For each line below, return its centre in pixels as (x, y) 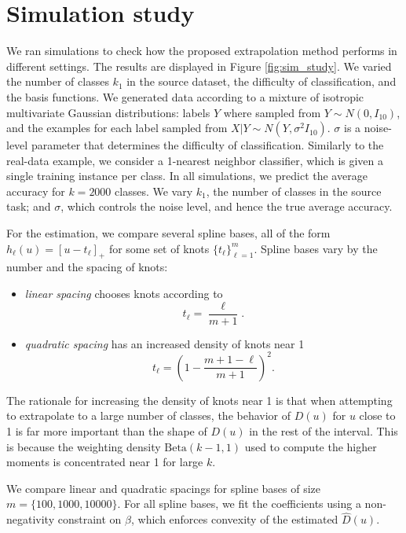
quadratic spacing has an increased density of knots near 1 (165, 343)
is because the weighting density (84, 446)
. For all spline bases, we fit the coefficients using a (239, 504)
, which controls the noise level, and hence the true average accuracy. (227, 206)
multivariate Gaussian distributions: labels (108, 112)
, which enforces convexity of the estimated (234, 519)
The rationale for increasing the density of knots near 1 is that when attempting (199, 400)
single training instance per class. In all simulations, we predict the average (187, 176)
